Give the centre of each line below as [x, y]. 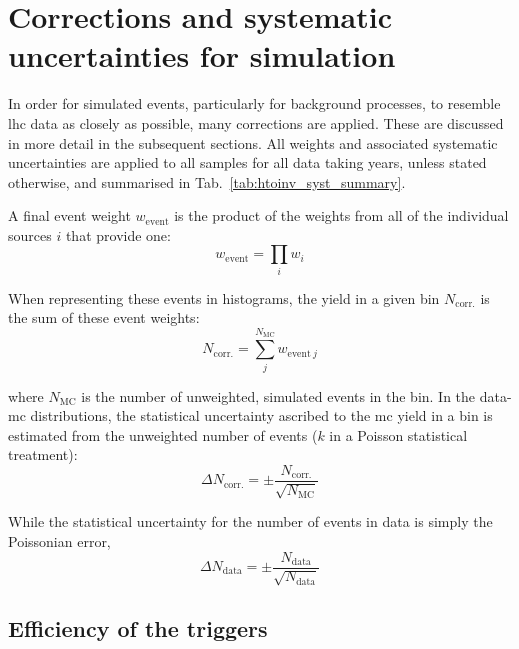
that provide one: [118, 234]
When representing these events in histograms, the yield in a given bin [224, 297]
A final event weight [69, 215]
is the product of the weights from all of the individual [341, 215]
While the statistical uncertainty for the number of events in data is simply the [250, 521]
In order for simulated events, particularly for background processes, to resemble [254, 103]
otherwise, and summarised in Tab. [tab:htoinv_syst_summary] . [207, 181]
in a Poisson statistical [398, 434]
